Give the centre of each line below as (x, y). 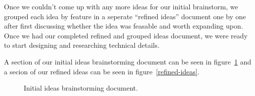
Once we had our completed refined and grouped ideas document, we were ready (126, 35)
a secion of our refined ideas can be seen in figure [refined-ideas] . (102, 71)
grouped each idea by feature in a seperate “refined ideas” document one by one (125, 16)
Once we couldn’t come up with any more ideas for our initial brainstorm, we (121, 6)
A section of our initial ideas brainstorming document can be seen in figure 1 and (128, 61)
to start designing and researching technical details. (82, 45)
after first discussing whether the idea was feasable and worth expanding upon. (124, 26)
